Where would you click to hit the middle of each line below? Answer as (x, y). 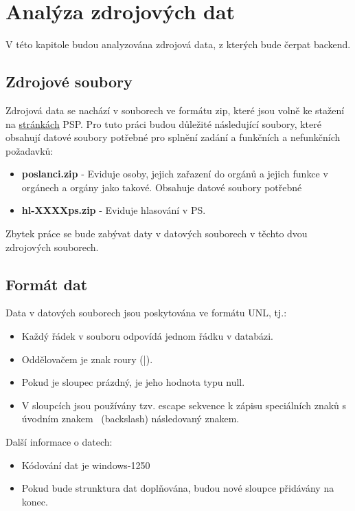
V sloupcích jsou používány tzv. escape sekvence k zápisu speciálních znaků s (184, 405)
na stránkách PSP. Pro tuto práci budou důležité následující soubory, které (163, 123)
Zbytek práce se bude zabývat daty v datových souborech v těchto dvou (157, 233)
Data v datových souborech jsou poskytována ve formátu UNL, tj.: (146, 313)
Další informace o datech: (59, 442)
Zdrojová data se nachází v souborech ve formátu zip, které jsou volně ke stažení (175, 110)
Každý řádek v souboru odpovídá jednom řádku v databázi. (148, 336)
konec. (35, 501)
